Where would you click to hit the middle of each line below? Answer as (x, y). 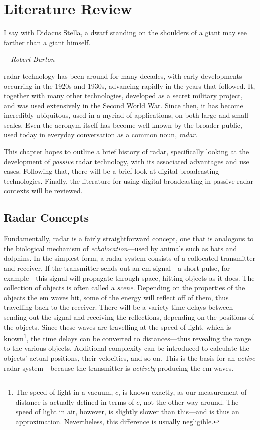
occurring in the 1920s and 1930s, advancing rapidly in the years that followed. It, (130, 85)
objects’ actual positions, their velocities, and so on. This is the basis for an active (130, 358)
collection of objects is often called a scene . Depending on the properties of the (125, 288)
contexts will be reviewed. (43, 190)
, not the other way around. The (189, 402)
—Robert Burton (29, 59)
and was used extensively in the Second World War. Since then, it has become (124, 105)
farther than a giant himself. (47, 42)
